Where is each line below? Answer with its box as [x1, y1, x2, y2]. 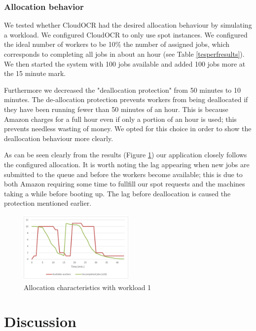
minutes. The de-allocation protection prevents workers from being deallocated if [4, 94, 248, 105]
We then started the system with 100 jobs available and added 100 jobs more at [4, 58, 246, 69]
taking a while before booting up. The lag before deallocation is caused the [4, 188, 231, 198]
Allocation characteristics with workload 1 [24, 282, 151, 292]
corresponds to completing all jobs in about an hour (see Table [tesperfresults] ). [4, 49, 245, 59]
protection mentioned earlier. [4, 198, 92, 208]
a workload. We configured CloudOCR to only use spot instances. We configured [4, 29, 248, 39]
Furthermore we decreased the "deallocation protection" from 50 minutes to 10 [4, 84, 241, 95]
